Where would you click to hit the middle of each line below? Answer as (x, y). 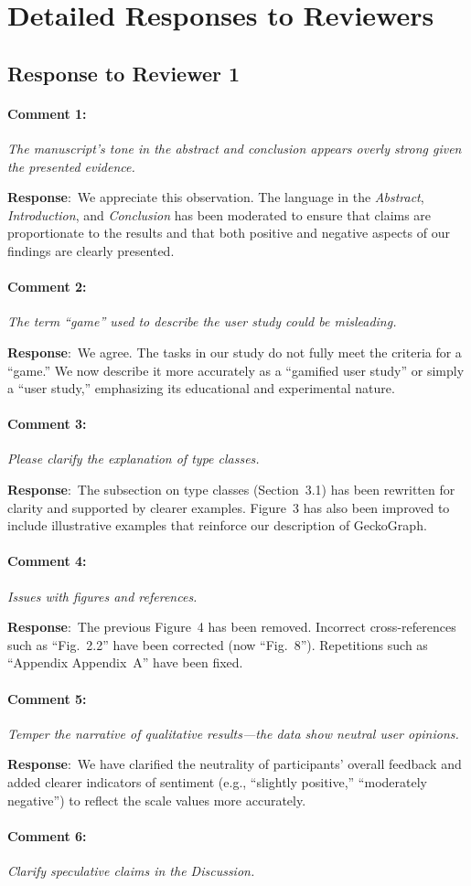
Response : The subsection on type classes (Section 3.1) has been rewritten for (231, 490)
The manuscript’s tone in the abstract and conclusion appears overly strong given (235, 148)
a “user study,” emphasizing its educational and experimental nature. (201, 388)
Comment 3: (47, 424)
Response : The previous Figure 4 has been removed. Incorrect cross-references (232, 627)
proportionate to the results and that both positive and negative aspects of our (229, 233)
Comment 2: (47, 287)
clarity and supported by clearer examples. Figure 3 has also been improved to (229, 507)
